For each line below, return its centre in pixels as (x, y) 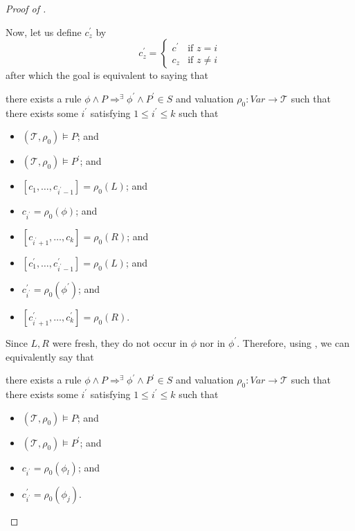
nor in (212, 342)
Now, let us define (44, 31)
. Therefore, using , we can (293, 342)
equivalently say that (50, 356)
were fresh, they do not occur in (120, 342)
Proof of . (26, 8)
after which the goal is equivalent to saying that (107, 75)
